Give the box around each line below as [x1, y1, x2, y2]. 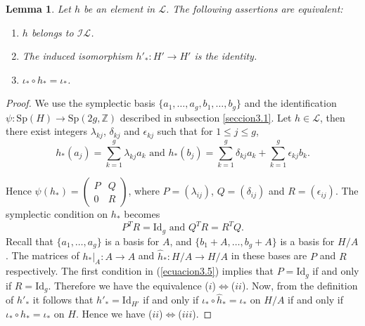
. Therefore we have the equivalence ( [48, 278, 209, 292]
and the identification [244, 96, 337, 110]
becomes [124, 207, 160, 221]
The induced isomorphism [22, 48, 133, 63]
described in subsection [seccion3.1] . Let [120, 110, 292, 124]
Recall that [6, 233, 53, 248]
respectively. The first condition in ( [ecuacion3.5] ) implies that [6, 263, 274, 278]
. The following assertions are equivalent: [166, 1, 343, 15]
